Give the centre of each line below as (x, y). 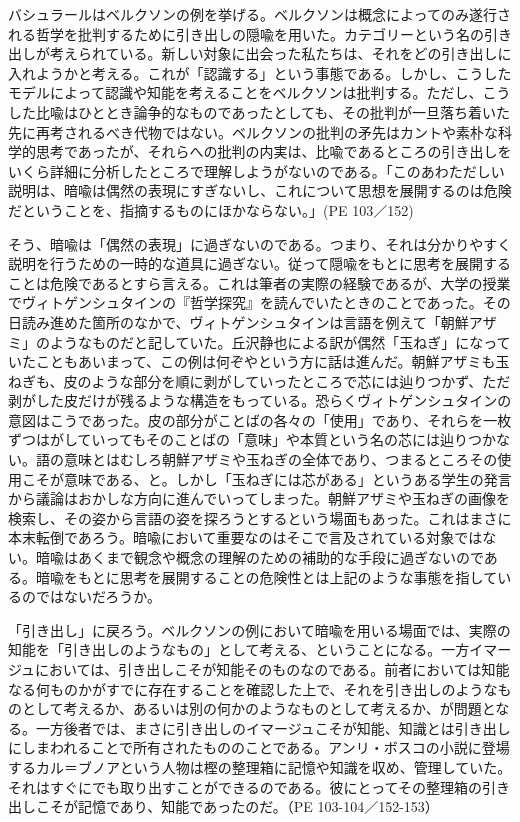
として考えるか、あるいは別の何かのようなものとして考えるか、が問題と (258, 708)
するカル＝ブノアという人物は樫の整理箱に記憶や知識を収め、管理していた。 (260, 766)
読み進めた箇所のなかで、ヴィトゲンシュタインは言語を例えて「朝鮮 (245, 321)
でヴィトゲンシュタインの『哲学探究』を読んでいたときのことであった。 (245, 302)
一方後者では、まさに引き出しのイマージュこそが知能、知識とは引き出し (273, 727)
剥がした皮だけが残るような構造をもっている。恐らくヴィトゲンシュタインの (260, 400)
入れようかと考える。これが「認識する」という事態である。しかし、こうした (260, 72)
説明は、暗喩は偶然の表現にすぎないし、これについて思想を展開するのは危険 (260, 190)
